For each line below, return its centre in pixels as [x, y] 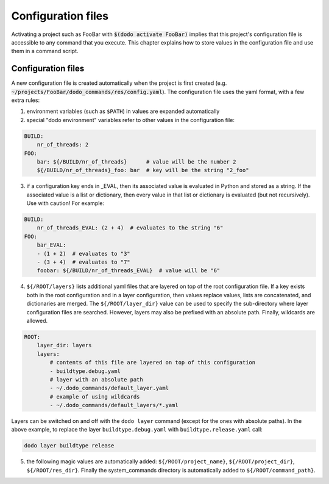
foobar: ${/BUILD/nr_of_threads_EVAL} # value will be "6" [129, 271]
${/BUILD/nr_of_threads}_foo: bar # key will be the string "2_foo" [143, 170]
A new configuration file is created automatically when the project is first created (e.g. [119, 83]
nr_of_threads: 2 [63, 145]
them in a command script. [45, 51]
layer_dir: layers [64, 345]
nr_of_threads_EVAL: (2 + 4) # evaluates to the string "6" [130, 228]
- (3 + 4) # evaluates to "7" [83, 262]
